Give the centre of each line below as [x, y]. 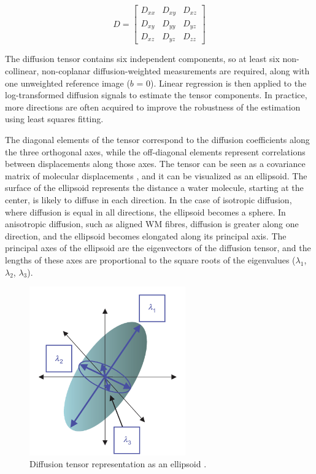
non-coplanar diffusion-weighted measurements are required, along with [175, 71]
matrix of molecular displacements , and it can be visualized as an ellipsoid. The [156, 175]
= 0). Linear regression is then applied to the [222, 83]
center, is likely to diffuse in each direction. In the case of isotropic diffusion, [148, 200]
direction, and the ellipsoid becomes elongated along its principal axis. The [146, 235]
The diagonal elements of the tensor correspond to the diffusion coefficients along [157, 140]
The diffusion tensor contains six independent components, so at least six [142, 59]
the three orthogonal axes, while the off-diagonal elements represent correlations [155, 151]
